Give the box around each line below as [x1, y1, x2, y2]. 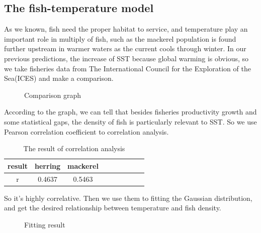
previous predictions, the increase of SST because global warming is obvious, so [4, 53, 249, 63]
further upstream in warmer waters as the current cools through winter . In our [4, 43, 246, 54]
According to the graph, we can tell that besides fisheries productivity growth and [4, 106, 257, 117]
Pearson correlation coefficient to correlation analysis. [4, 126, 169, 137]
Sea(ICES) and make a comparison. [4, 73, 114, 83]
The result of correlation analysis [23, 143, 125, 154]
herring [35, 160, 61, 171]
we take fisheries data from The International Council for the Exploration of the [4, 63, 251, 73]
